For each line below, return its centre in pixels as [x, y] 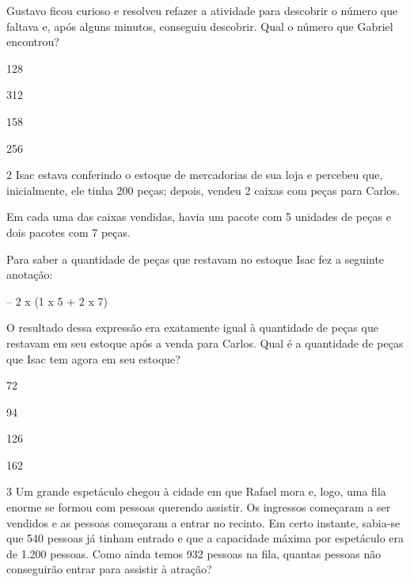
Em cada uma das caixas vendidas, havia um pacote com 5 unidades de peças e [199, 217]
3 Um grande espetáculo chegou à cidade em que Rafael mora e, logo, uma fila [196, 491]
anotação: [30, 274]
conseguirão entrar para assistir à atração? [109, 569]
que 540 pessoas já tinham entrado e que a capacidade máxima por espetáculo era [205, 538]
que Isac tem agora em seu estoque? [93, 358]
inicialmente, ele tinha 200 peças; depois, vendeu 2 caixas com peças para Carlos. [203, 190]
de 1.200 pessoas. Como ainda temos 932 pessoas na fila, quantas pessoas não [194, 553]
